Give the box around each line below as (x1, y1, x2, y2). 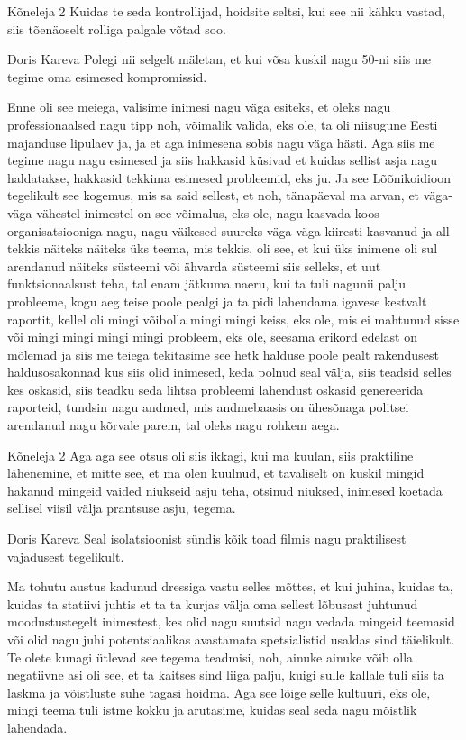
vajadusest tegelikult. (7, 546, 124, 565)
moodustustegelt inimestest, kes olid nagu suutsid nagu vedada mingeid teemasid (7, 612, 455, 631)
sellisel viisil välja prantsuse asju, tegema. (7, 498, 236, 517)
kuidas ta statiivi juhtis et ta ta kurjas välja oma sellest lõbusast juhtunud (7, 594, 418, 613)
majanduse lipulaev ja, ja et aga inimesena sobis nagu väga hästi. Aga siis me (7, 132, 435, 151)
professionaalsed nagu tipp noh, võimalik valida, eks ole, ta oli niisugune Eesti (7, 114, 438, 133)
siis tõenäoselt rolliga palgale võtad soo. (7, 19, 227, 38)
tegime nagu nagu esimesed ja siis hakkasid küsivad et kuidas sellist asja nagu (7, 151, 438, 169)
